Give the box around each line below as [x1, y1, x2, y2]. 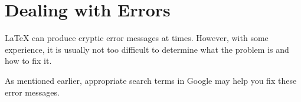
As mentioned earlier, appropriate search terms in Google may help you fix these [5, 74, 297, 86]
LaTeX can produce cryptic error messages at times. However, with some [5, 32, 269, 44]
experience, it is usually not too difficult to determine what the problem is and [5, 43, 289, 55]
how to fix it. [5, 55, 52, 67]
